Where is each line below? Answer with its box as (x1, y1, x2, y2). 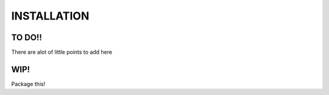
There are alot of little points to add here (11, 49, 113, 56)
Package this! (11, 80, 46, 88)
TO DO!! (11, 32, 43, 43)
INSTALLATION (11, 9, 90, 23)
